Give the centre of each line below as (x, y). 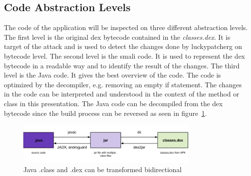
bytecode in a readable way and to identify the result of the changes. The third (122, 65)
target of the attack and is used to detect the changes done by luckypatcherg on (123, 46)
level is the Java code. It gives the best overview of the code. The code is (113, 75)
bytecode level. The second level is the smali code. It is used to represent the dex (125, 56)
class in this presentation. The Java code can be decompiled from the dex (113, 103)
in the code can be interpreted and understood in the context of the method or (122, 94)
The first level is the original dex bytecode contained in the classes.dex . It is (117, 37)
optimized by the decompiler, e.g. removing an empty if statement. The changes (123, 84)
